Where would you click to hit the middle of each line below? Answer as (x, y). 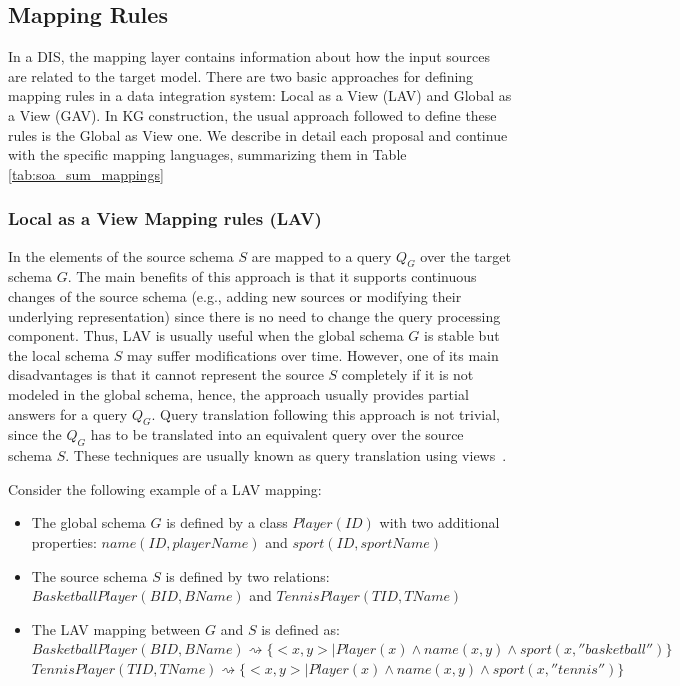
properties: (64, 541)
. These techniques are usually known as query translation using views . (286, 455)
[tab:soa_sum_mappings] (86, 173)
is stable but (462, 335)
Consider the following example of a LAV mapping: (165, 488)
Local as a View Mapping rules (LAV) (165, 218)
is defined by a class (227, 522)
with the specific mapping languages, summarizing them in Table (207, 154)
